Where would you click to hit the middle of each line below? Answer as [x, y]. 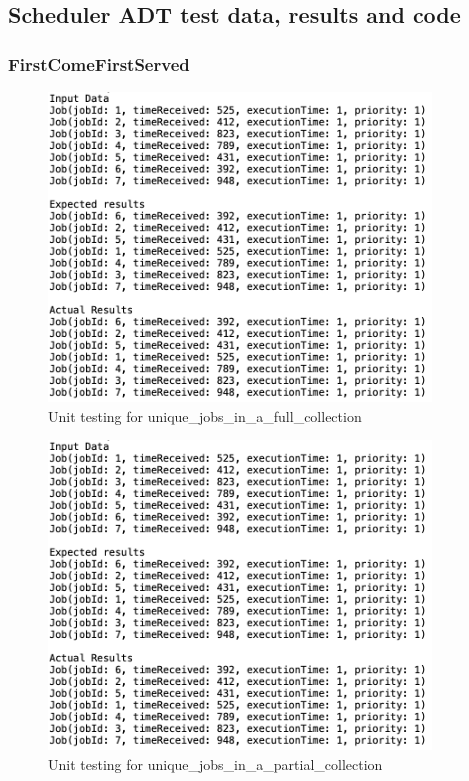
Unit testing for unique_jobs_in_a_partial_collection [215, 763]
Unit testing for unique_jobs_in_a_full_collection [205, 415]
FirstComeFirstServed [99, 63]
